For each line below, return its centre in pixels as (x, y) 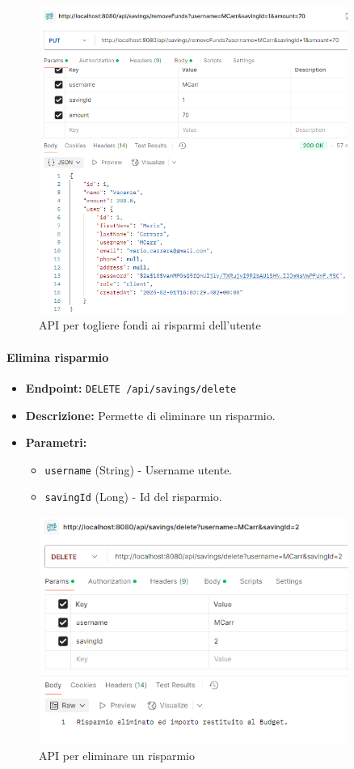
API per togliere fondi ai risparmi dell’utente (150, 325)
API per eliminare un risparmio (117, 755)
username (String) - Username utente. (139, 469)
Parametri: (56, 442)
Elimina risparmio (58, 357)
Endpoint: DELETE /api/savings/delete (131, 387)
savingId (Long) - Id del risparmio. (133, 497)
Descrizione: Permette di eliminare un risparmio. (150, 415)
